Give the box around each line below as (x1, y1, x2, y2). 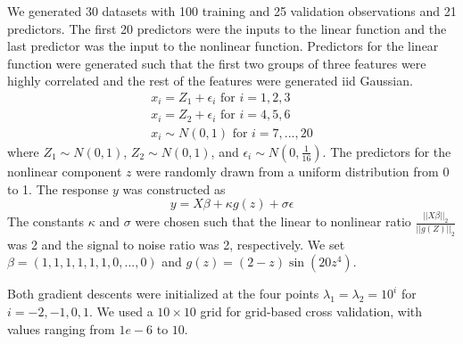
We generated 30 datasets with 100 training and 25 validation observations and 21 (7, 2, 457, 20)
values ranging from (7, 319, 115, 338)
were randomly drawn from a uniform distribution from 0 (136, 161, 450, 180)
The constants (7, 212, 85, 231)
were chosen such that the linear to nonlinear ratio (135, 212, 411, 231)
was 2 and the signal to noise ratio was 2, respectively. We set (7, 234, 345, 253)
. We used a (89, 301, 153, 320)
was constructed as (122, 179, 226, 198)
